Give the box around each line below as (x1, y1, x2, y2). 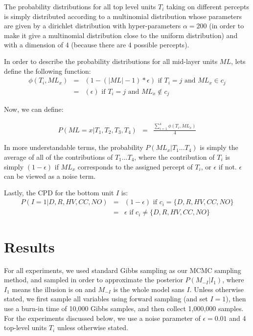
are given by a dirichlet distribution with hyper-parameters (4, 21, 181, 31)
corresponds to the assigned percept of (77, 161, 193, 171)
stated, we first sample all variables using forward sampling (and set (4, 294, 208, 304)
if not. (218, 161, 237, 171)
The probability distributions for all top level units (4, 1, 156, 11)
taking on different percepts (166, 1, 249, 11)
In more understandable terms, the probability (4, 142, 143, 152)
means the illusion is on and (12, 284, 96, 294)
